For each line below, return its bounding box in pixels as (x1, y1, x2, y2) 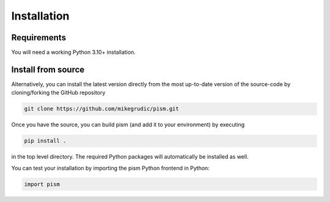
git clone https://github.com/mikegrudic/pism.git (24, 106, 180, 112)
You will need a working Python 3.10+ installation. (11, 49, 136, 56)
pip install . (24, 137, 67, 145)
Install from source (11, 64, 85, 74)
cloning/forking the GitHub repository (11, 89, 106, 96)
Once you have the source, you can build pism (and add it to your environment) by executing (11, 121, 245, 128)
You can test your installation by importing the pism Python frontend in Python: (11, 164, 210, 171)
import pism (24, 181, 61, 187)
